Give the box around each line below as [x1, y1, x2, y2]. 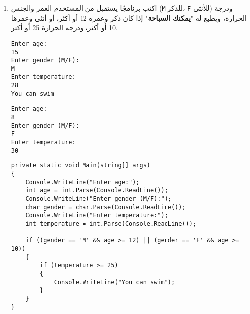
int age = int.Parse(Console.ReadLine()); [25, 187, 168, 194]
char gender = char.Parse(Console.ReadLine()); [25, 203, 186, 211]
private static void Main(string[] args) [11, 162, 150, 169]
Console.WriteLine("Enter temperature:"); [25, 212, 168, 219]
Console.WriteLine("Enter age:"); [25, 178, 140, 186]
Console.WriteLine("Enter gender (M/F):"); [25, 195, 171, 202]
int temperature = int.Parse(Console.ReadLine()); [25, 220, 197, 227]
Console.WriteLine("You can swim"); [54, 278, 175, 286]
